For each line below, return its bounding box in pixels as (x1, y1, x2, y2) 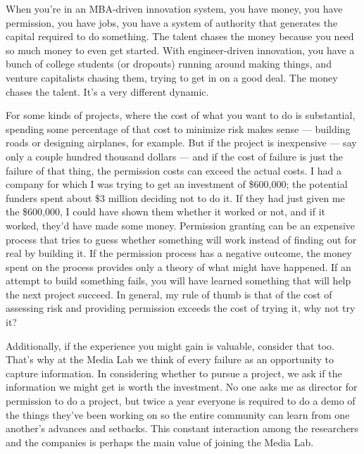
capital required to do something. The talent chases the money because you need (6, 29, 354, 44)
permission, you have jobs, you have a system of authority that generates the (6, 15, 338, 30)
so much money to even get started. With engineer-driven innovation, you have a (6, 42, 355, 57)
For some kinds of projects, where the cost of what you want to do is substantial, (6, 108, 356, 122)
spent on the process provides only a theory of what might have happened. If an (6, 259, 351, 274)
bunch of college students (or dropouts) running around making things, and (6, 56, 332, 71)
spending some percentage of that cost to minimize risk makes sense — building (6, 121, 351, 136)
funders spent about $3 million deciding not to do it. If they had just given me (6, 190, 345, 205)
